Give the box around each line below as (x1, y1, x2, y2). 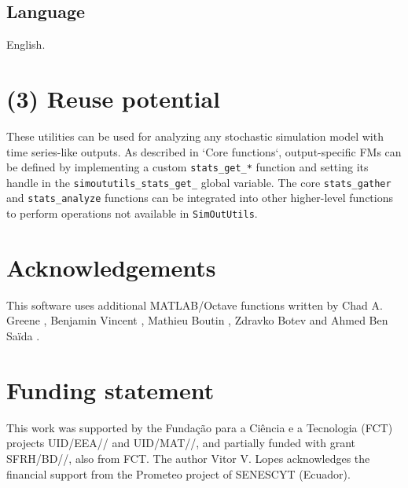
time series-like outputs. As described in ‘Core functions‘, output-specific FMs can (6, 143, 402, 160)
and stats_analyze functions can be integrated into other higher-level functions (6, 189, 393, 206)
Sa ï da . (6, 328, 40, 344)
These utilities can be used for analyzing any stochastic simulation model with (6, 127, 384, 144)
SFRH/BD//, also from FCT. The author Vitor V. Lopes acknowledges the (6, 449, 370, 466)
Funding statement (6, 373, 215, 405)
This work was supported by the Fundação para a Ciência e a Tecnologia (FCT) (6, 419, 393, 435)
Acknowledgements (6, 251, 216, 283)
